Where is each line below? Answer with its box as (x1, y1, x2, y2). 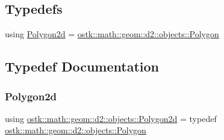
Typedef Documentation (5, 57, 159, 76)
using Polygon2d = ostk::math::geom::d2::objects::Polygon (5, 28, 219, 40)
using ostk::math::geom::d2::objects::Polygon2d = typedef (5, 112, 217, 124)
